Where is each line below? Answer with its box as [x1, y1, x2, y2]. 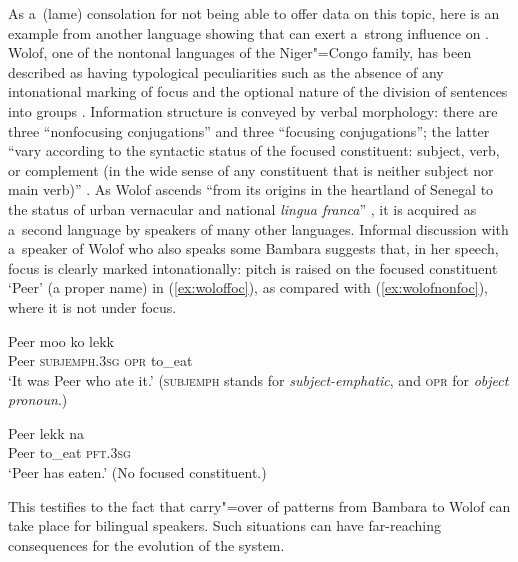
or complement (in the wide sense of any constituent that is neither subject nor [8, 159, 494, 180]
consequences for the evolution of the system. [8, 534, 285, 555]
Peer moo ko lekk [8, 330, 114, 351]
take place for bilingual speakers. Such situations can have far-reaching [8, 515, 441, 536]
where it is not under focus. [8, 296, 177, 317]
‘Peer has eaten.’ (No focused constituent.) [8, 462, 267, 483]
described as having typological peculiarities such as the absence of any [8, 61, 444, 82]
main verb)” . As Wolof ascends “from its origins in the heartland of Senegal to [8, 179, 494, 200]
